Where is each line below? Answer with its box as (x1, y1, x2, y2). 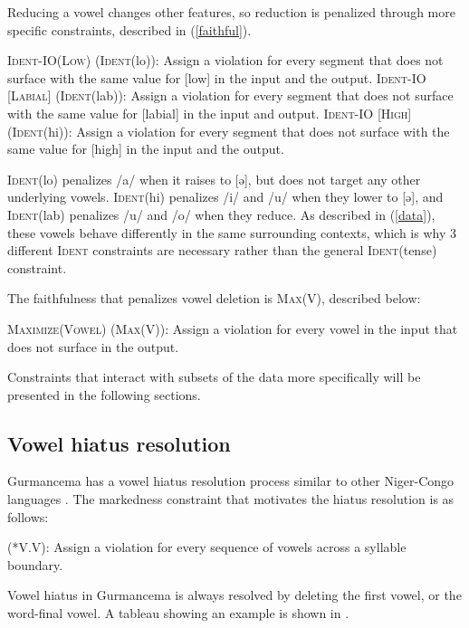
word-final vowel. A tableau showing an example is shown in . (7, 604, 349, 623)
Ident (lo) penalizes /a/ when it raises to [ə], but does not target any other (7, 169, 421, 188)
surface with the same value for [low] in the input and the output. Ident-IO (7, 68, 426, 87)
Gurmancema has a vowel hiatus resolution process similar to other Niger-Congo (7, 471, 455, 490)
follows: (7, 507, 49, 526)
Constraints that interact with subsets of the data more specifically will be (7, 367, 421, 386)
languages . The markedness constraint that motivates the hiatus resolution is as (7, 490, 455, 509)
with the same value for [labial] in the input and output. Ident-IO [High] (7, 103, 412, 122)
